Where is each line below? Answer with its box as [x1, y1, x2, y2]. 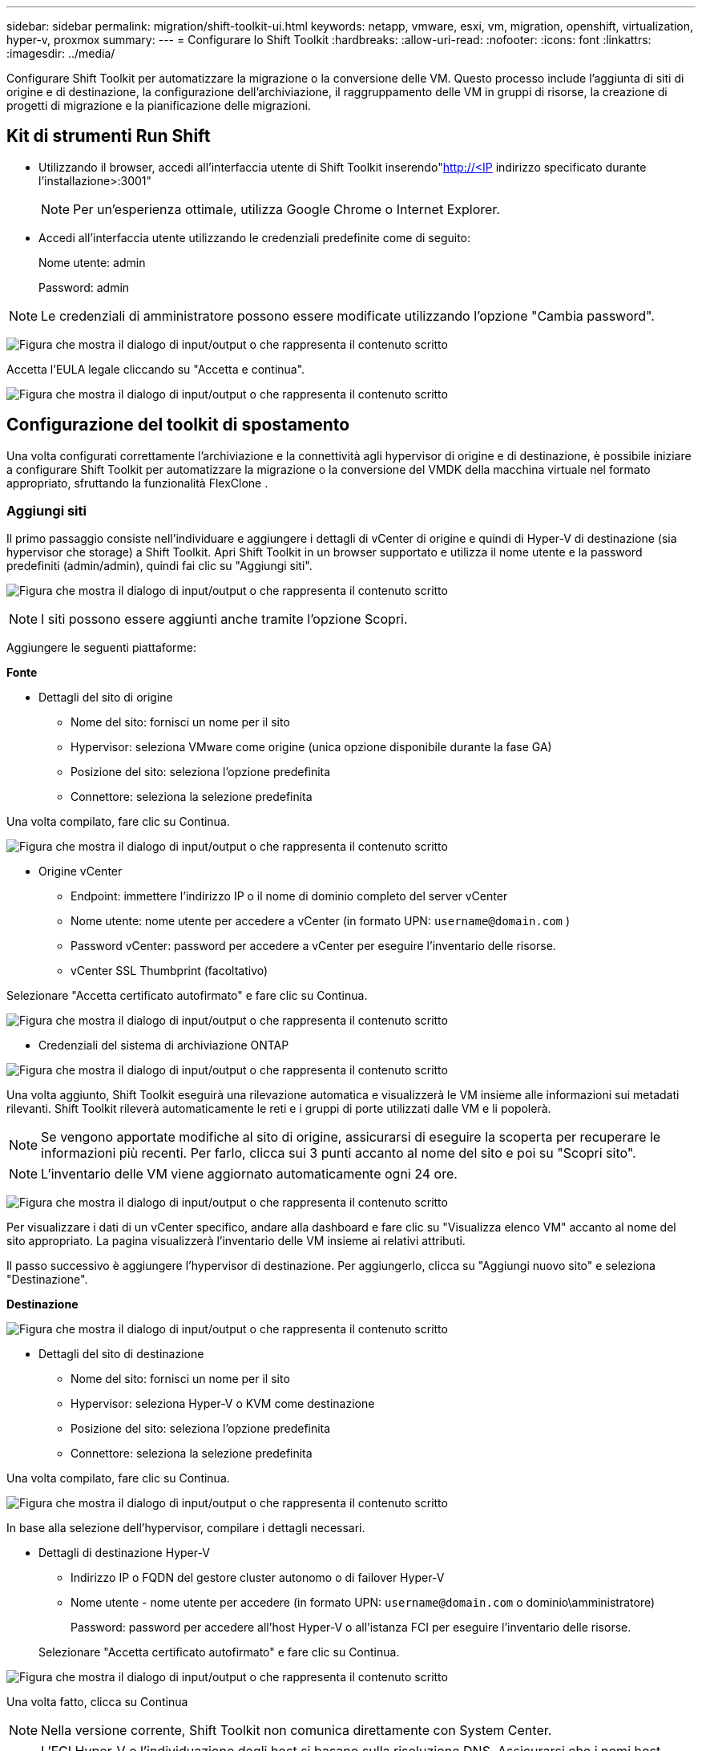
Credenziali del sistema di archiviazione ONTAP [38, 1038, 289, 1053]
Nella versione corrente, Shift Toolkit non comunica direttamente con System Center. [41, 1722, 552, 1739]
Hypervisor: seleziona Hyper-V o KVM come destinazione [71, 1397, 375, 1411]
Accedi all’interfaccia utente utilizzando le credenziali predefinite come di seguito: [38, 230, 471, 245]
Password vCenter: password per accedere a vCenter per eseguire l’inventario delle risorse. [71, 939, 556, 953]
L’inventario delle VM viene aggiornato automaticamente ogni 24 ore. [41, 1166, 458, 1183]
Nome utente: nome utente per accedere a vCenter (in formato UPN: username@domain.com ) [71, 914, 571, 928]
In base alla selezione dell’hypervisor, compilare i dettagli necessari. [6, 1521, 365, 1535]
